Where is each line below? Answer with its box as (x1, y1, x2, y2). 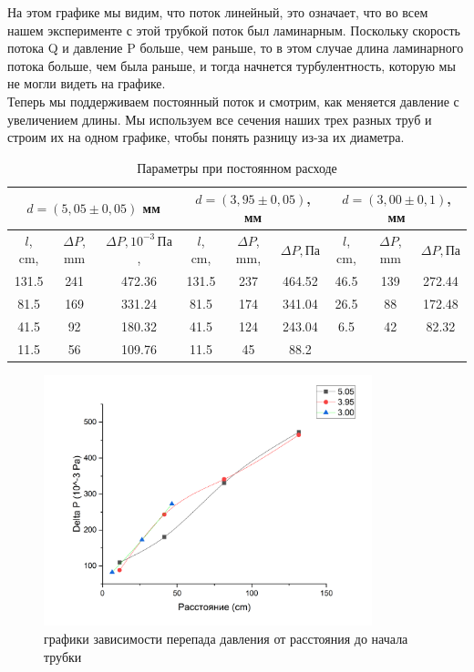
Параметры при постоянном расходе (137, 158, 337, 177)
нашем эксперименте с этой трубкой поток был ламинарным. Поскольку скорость (7, 20, 460, 39)
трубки (44, 647, 82, 666)
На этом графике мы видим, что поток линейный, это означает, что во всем (7, 3, 428, 21)
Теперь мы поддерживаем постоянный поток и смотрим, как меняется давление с (7, 91, 459, 110)
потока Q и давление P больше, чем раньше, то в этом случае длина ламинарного (7, 38, 464, 57)
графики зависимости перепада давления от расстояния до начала (44, 629, 408, 647)
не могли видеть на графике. (7, 74, 166, 93)
